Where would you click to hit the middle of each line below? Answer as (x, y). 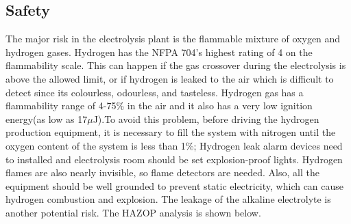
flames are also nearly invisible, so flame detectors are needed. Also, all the (162, 172)
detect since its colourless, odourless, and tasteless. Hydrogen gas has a (155, 92)
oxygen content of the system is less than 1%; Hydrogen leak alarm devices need (174, 145)
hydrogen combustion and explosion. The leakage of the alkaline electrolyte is (168, 199)
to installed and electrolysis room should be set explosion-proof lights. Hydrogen (174, 159)
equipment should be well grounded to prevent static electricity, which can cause (175, 185)
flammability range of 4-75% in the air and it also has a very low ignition (159, 106)
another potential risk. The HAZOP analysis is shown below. (133, 212)
